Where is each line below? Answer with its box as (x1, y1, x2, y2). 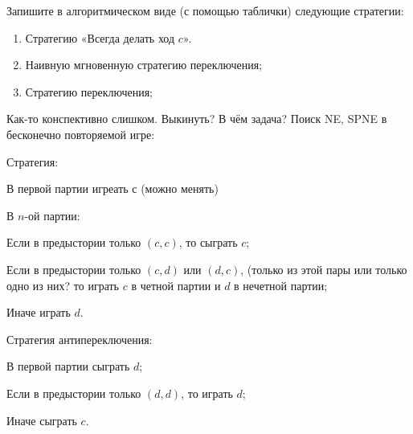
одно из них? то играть (6, 276, 120, 293)
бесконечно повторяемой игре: (6, 125, 155, 142)
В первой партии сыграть (6, 358, 130, 375)
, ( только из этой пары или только (240, 260, 407, 277)
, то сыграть (178, 234, 238, 251)
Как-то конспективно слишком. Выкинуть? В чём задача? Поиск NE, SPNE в (6, 110, 387, 127)
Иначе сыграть (6, 411, 77, 428)
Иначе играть (6, 304, 71, 321)
